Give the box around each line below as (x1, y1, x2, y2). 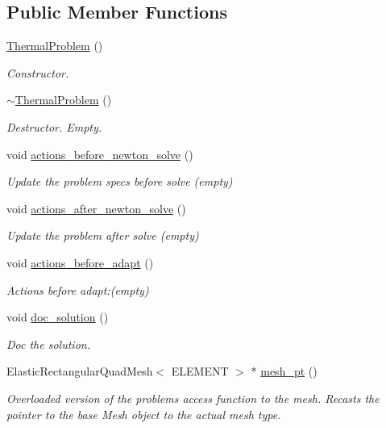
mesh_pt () (260, 363, 318, 380)
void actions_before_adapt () (6, 254, 154, 271)
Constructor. (6, 64, 69, 81)
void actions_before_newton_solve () (6, 145, 193, 162)
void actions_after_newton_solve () (6, 199, 186, 216)
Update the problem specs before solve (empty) (6, 173, 233, 190)
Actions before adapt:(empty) (6, 281, 149, 298)
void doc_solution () (6, 308, 109, 325)
